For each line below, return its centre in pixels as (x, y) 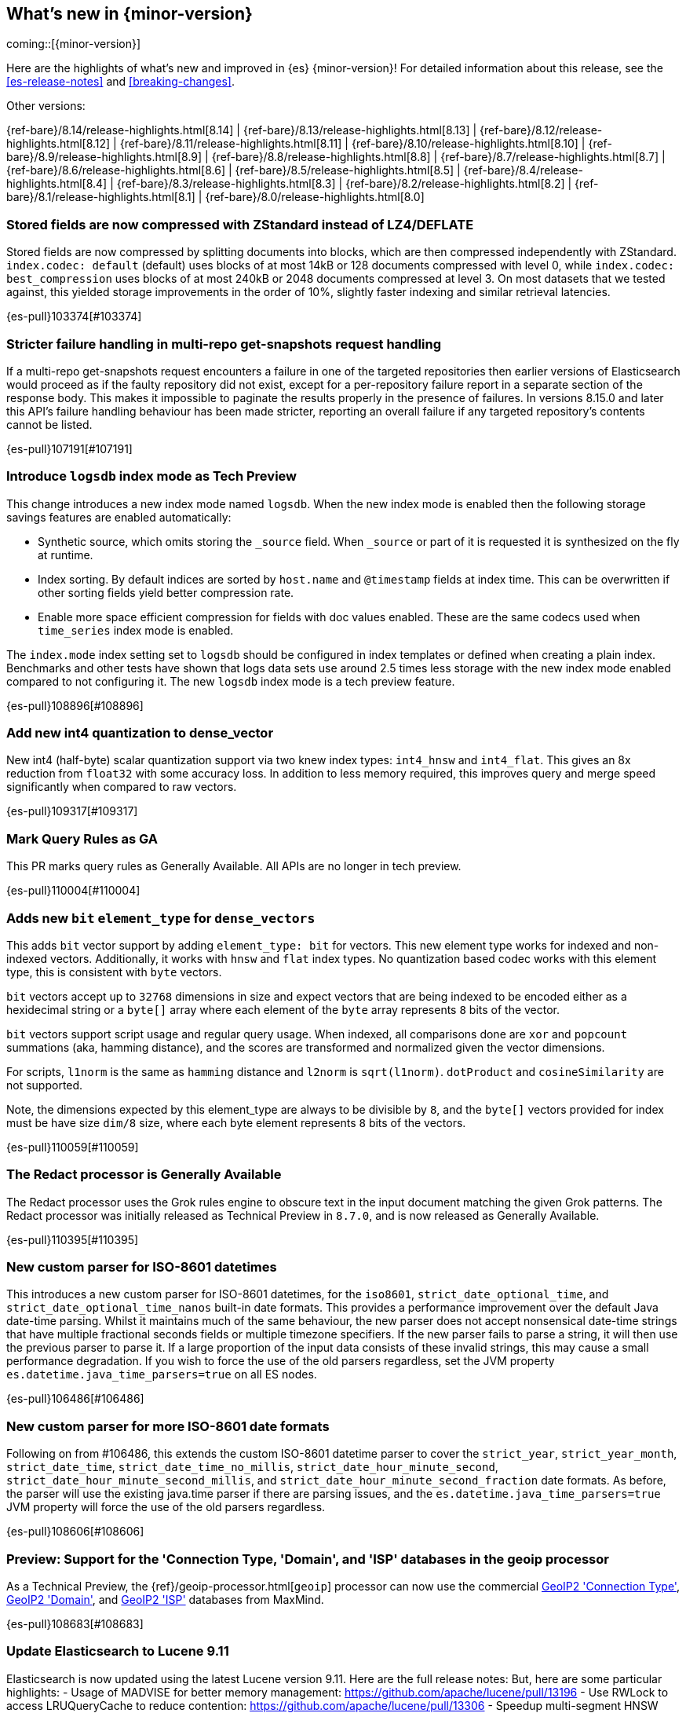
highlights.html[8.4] (57, 184)
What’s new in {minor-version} (130, 14)
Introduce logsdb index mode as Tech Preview (151, 476)
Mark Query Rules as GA (82, 838)
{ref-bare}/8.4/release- (523, 170)
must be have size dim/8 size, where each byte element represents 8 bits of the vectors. (236, 1122)
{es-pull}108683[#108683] (75, 1623)
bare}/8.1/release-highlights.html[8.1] (101, 197)
